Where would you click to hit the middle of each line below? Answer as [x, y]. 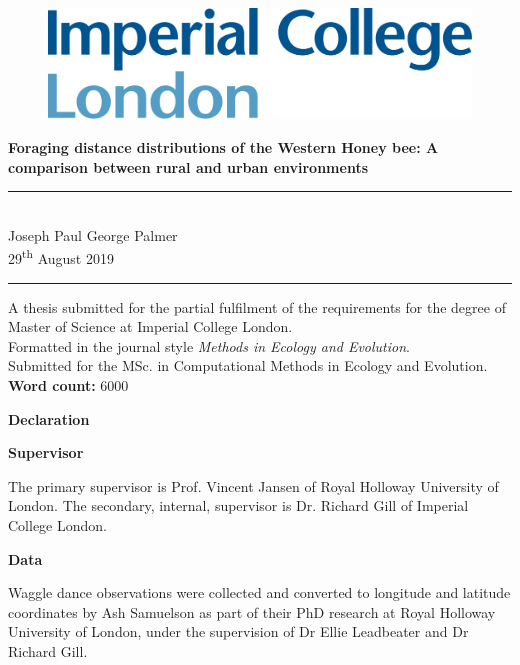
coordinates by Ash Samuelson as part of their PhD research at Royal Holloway [252, 611]
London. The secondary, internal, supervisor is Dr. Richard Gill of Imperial [238, 505]
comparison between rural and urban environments [188, 166]
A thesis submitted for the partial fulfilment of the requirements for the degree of [257, 306]
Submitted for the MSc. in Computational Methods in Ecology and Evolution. [248, 365]
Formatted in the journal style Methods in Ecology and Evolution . [209, 345]
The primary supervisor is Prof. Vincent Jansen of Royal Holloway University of [253, 485]
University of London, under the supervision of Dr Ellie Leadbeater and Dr [238, 631]
